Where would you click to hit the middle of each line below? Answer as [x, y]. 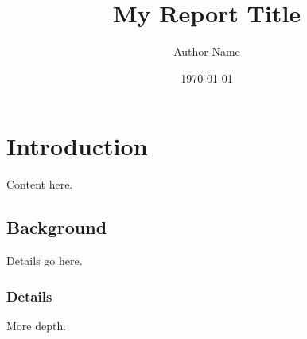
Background [57, 227]
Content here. [40, 184]
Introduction [77, 146]
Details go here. [45, 261]
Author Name [207, 51]
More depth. [37, 325]
